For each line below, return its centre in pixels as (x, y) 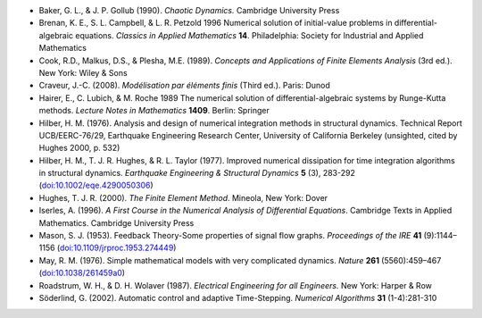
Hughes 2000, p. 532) (79, 148)
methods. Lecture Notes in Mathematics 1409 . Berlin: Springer (154, 111)
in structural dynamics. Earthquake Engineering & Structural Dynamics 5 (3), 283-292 (197, 173)
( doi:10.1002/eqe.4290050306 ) (96, 185)
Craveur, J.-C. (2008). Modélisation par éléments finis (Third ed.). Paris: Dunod (184, 86)
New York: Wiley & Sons (83, 72)
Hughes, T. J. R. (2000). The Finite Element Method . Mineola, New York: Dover (183, 197)
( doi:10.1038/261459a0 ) (82, 273)
